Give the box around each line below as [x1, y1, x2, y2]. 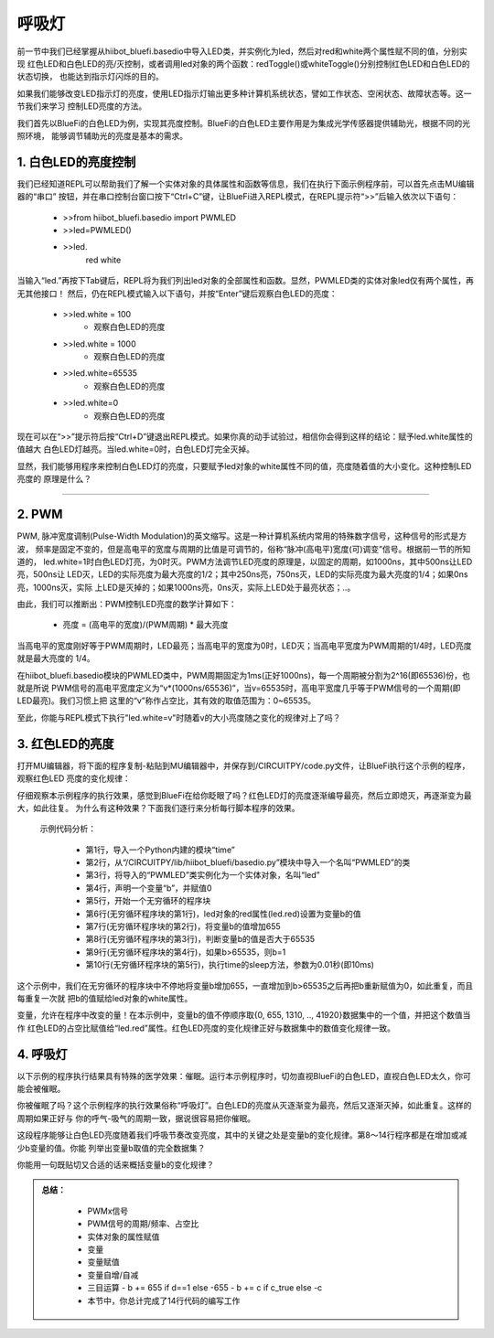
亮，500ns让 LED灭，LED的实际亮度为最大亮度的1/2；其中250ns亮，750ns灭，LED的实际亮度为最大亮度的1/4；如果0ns [16, 569, 468, 580]
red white [85, 254, 122, 265]
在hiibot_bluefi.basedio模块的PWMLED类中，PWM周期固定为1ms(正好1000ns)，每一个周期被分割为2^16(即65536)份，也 [16, 669, 470, 680]
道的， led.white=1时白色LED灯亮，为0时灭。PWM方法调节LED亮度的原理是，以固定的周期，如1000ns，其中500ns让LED [16, 556, 473, 567]
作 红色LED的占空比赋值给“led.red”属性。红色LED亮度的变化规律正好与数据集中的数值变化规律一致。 [16, 1022, 396, 1033]
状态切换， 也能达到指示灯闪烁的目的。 [16, 71, 164, 82]
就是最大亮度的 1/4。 [16, 653, 95, 664]
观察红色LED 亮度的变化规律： [16, 773, 132, 784]
